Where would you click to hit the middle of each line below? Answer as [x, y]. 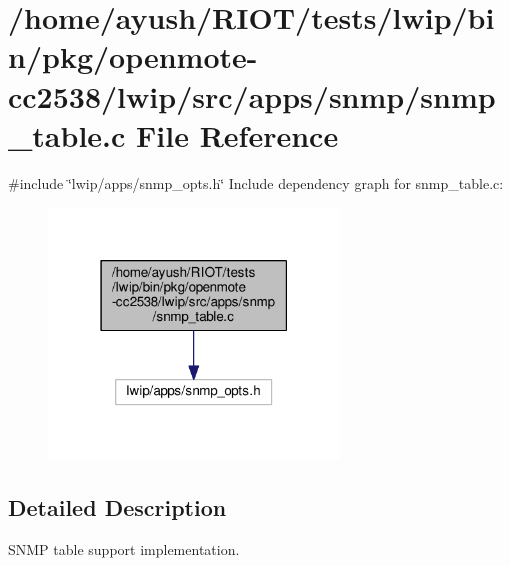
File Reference [237, 134]
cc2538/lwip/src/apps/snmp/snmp [252, 95]
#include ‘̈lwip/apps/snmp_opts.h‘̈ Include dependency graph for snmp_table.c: [256, 182]
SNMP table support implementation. [124, 548]
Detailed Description [117, 507]
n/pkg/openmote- [133, 56]
